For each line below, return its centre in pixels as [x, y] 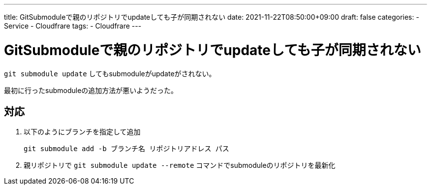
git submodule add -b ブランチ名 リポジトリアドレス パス [126, 149]
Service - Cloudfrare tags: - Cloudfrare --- [73, 26]
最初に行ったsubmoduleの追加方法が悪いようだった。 [91, 90]
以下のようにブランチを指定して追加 [82, 132]
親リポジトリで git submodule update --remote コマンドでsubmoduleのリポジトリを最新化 [180, 165]
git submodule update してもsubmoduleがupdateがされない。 [110, 73]
